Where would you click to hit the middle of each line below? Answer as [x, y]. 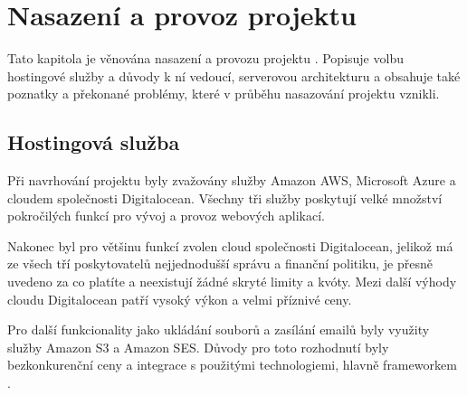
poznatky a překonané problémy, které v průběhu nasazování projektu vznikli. [224, 94]
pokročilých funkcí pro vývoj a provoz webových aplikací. [166, 216]
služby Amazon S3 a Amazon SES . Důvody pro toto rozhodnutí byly [198, 347]
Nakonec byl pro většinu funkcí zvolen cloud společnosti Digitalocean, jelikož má [230, 245]
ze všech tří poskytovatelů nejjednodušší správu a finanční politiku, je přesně [220, 263]
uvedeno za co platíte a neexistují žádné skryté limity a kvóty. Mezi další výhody [232, 282]
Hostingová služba [94, 142]
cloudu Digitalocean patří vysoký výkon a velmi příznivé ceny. [180, 299]
